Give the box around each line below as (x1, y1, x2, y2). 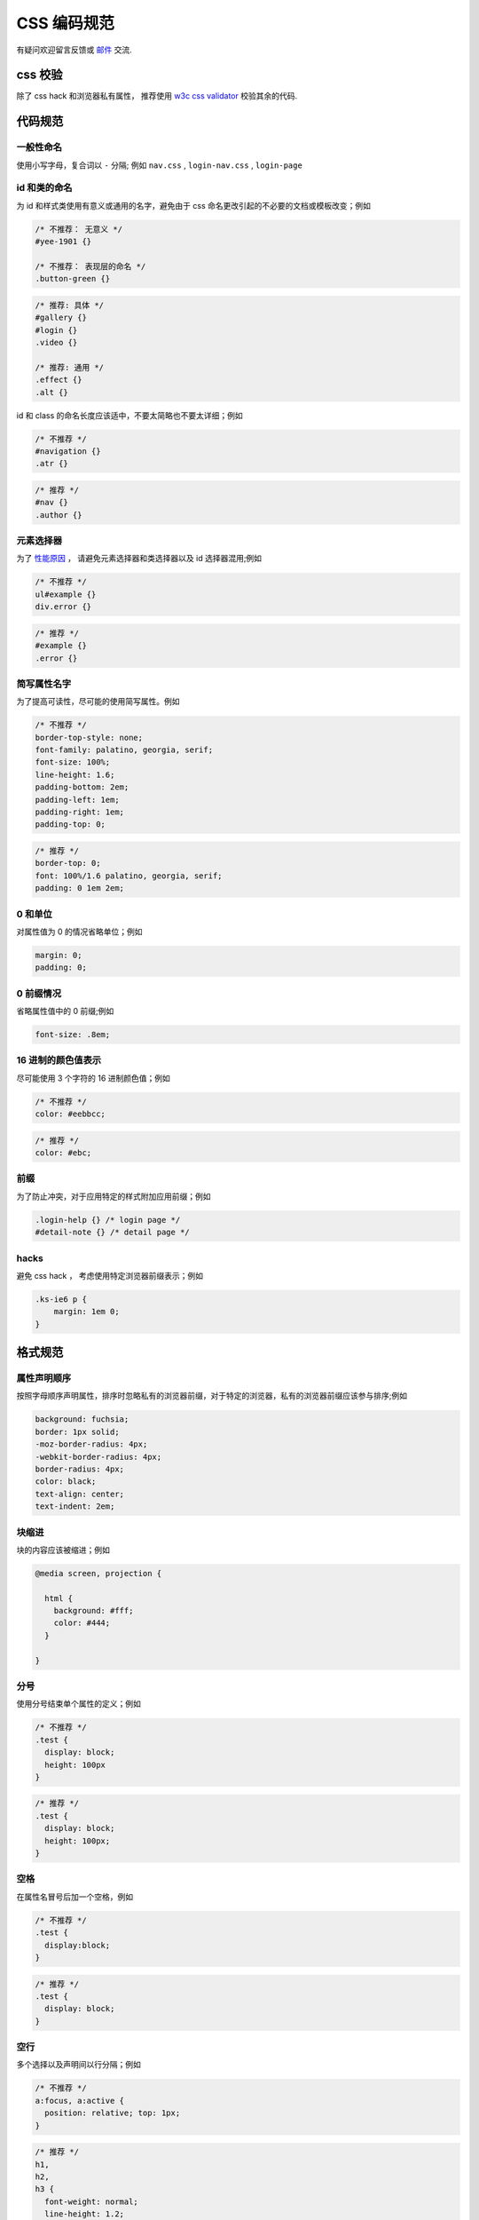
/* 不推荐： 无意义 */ (35, 224, 123, 234)
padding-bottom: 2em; (35, 782, 130, 792)
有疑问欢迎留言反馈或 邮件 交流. (16, 44, 132, 55)
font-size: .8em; (35, 1030, 111, 1039)
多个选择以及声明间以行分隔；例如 (16, 2059, 141, 2070)
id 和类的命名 (16, 182, 73, 194)
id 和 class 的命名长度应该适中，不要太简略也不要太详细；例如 (16, 409, 243, 421)
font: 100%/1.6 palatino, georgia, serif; (35, 870, 223, 881)
